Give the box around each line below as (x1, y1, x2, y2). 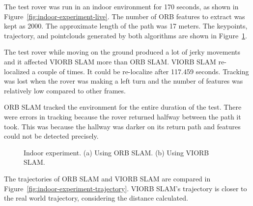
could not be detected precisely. (4, 131, 99, 141)
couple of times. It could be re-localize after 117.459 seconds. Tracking (37, 66, 249, 76)
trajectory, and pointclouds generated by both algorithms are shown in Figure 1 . (4, 30, 248, 40)
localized (4, 66, 30, 76)
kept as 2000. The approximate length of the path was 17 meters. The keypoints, (4, 21, 248, 31)
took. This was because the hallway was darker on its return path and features (4, 121, 241, 131)
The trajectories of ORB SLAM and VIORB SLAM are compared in (4, 173, 211, 183)
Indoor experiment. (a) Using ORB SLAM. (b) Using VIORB (24, 147, 209, 157)
